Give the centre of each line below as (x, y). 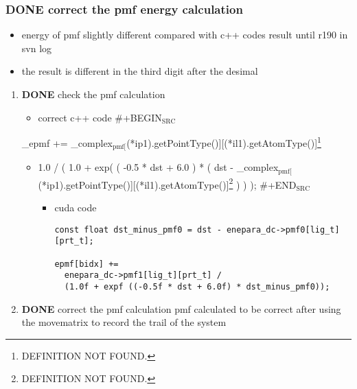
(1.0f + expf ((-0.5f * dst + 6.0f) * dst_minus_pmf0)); (197, 286)
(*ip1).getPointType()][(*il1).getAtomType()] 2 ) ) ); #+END (167, 183)
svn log (37, 48)
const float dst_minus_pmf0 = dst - (138, 229)
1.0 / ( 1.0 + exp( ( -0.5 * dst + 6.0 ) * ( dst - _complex (158, 167)
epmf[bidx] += (87, 264)
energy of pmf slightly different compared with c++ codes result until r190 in (185, 35)
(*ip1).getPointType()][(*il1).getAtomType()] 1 (224, 142)
